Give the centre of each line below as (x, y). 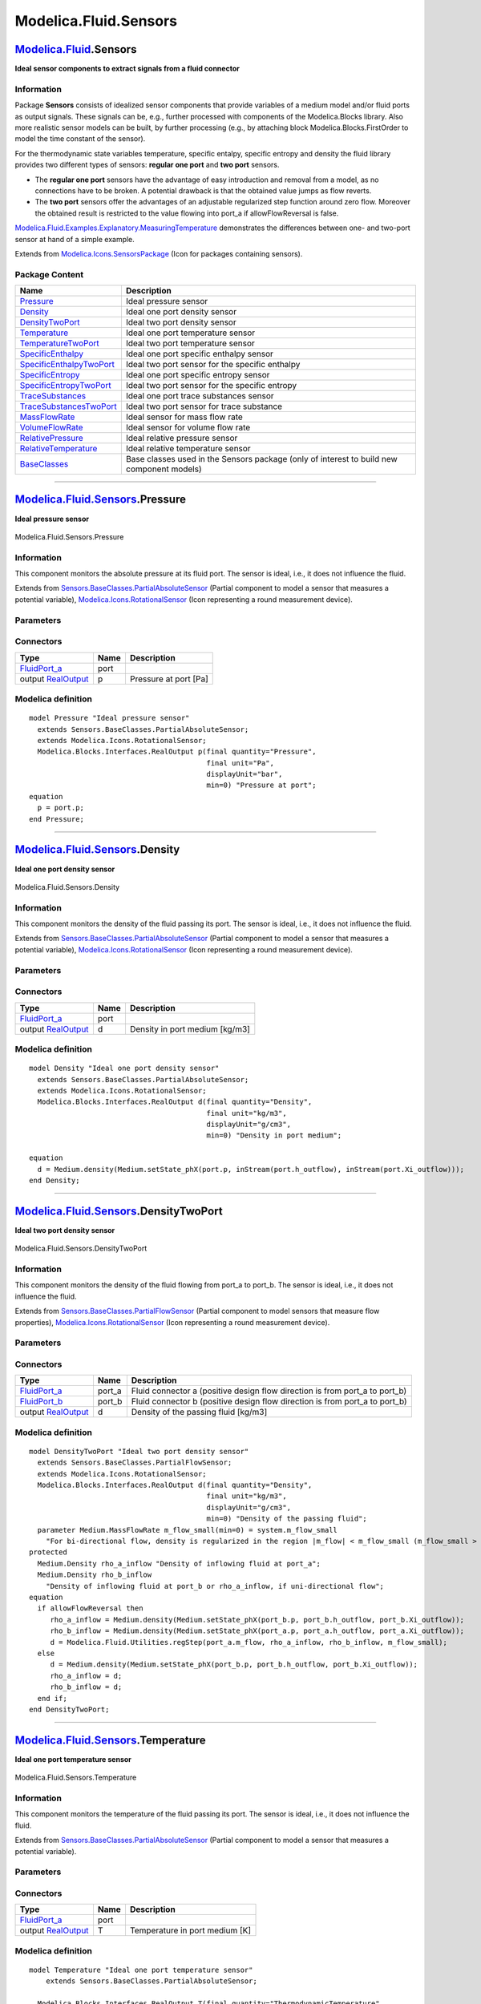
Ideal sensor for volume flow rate (188, 427)
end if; (52, 1698)
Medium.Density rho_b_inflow (95, 1575)
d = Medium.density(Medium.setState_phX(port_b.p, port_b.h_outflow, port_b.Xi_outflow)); (234, 1665)
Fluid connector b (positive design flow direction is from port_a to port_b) (269, 1401)
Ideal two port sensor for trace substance (204, 406)
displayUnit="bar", (245, 774)
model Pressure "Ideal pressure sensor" (109, 718)
